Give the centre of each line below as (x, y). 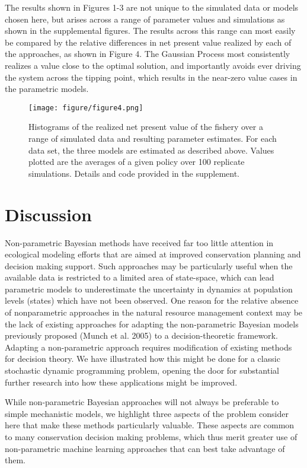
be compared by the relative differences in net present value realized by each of (148, 42)
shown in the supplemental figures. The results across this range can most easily (150, 31)
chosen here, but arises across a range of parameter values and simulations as (145, 19)
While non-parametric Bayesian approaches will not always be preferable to (142, 402)
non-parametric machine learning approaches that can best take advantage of (145, 448)
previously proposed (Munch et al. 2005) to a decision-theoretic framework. (141, 335)
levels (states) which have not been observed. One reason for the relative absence (152, 300)
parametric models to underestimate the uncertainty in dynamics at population (149, 289)
